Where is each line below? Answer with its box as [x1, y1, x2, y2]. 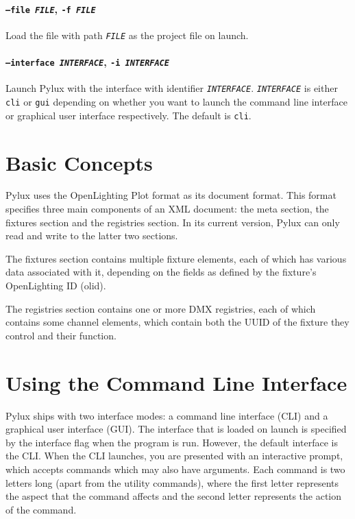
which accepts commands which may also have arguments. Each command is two [5, 461, 345, 476]
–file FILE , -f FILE [5, 1, 96, 16]
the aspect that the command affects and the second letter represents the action [5, 489, 342, 503]
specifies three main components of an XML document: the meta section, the [5, 202, 329, 216]
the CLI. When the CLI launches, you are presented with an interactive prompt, [5, 448, 343, 463]
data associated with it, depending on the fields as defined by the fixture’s [5, 265, 317, 279]
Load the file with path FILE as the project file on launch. [5, 27, 249, 42]
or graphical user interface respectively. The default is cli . [5, 108, 252, 122]
